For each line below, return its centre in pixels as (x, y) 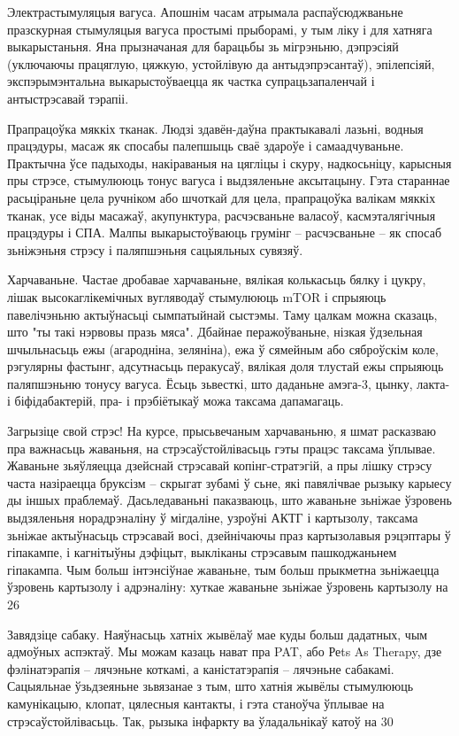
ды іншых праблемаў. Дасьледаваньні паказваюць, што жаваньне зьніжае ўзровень (229, 500)
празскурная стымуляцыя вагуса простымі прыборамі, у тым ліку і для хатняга (220, 29)
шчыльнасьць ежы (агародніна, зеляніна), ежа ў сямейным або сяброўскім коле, (223, 349)
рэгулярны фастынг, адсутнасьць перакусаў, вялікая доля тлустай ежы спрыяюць (226, 366)
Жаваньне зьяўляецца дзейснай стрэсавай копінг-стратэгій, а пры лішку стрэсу (220, 465)
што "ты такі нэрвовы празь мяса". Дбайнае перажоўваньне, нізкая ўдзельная (215, 332)
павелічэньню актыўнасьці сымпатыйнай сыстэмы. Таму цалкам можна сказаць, (222, 314)
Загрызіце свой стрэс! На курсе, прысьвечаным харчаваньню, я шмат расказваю (222, 431)
